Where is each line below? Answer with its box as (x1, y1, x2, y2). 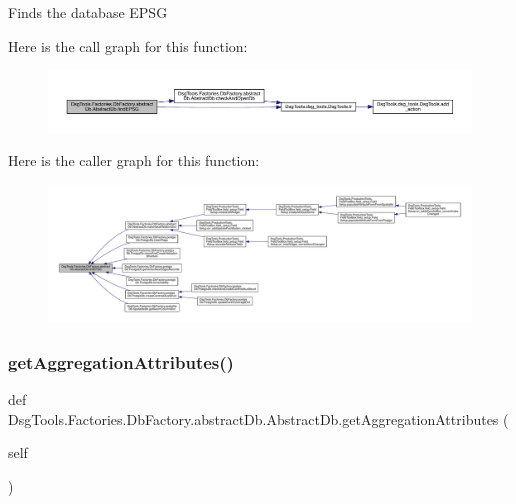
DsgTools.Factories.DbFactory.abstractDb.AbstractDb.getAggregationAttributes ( (8, 408, 509, 429)
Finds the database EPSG (8, 2, 168, 22)
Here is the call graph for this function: (8, 35, 248, 56)
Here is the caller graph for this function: (8, 150, 260, 171)
